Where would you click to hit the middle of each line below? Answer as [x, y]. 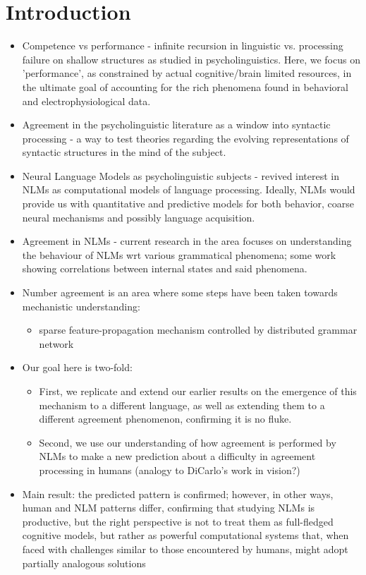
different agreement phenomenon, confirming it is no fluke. [165, 419]
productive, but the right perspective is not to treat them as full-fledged [178, 521]
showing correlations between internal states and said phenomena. [165, 268]
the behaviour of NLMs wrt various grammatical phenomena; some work [179, 254]
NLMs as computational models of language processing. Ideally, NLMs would [189, 189]
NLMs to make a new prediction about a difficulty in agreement [177, 456]
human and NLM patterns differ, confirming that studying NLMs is [169, 508]
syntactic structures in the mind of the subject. [124, 152]
